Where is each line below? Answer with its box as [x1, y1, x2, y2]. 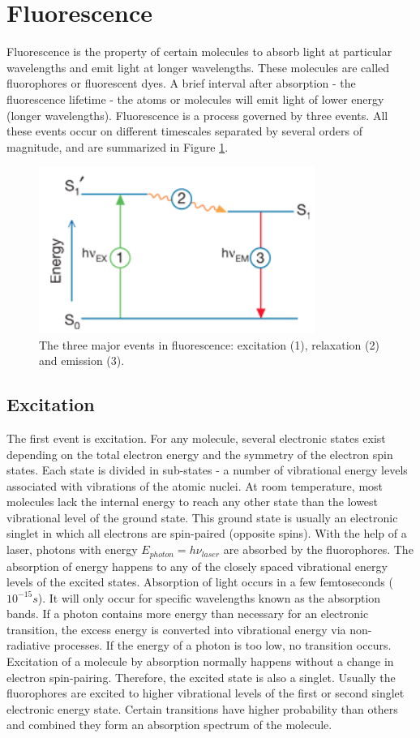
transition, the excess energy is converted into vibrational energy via [6, 620, 346, 637]
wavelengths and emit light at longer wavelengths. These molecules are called [6, 58, 390, 75]
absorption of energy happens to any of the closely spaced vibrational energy [6, 557, 388, 574]
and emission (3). [39, 352, 125, 369]
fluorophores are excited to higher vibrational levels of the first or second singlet [6, 684, 405, 702]
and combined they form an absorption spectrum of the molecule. [6, 716, 332, 733]
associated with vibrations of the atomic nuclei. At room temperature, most [6, 477, 384, 494]
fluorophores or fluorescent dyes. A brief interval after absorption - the [6, 75, 356, 92]
